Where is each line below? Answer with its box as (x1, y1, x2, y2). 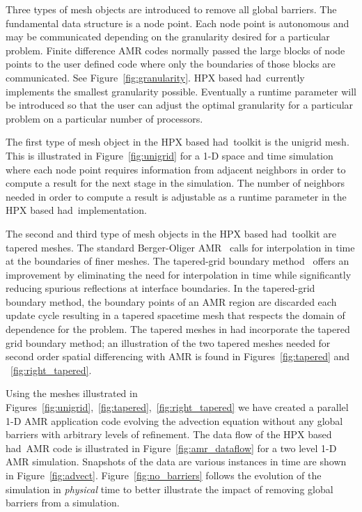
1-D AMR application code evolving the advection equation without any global (6, 413, 343, 428)
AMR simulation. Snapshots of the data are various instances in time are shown (6, 454, 347, 469)
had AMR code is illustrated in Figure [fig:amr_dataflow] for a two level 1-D (6, 440, 337, 455)
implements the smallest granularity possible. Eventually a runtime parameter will (6, 84, 356, 98)
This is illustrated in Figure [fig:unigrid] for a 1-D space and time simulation (6, 148, 333, 162)
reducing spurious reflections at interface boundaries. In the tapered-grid (6, 281, 315, 295)
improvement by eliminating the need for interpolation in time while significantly (6, 267, 352, 281)
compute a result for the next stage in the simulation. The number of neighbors (6, 176, 345, 190)
